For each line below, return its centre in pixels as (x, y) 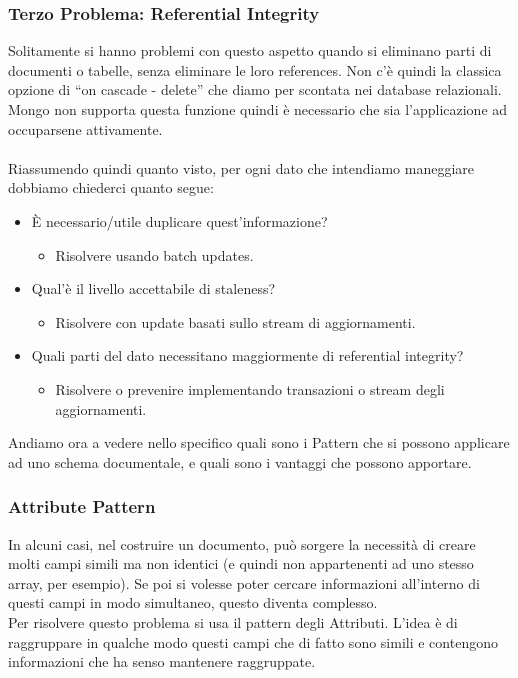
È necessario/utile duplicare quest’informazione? (179, 220)
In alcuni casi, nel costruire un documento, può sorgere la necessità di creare (242, 543)
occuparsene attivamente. (85, 128)
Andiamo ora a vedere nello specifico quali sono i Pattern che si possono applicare (259, 442)
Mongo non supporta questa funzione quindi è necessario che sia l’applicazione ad (258, 109)
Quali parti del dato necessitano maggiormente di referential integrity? (247, 355)
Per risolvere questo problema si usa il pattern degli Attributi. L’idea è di (233, 621)
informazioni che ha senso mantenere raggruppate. (162, 661)
